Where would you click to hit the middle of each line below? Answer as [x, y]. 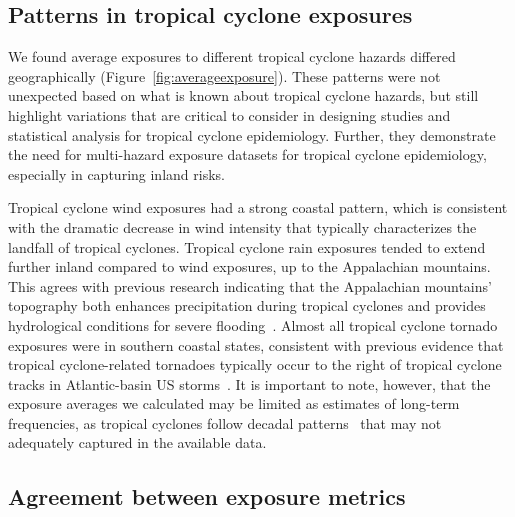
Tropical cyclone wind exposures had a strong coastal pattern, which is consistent [258, 207]
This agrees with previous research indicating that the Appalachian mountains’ [250, 285]
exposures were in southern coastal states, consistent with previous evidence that [256, 344]
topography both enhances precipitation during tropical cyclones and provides [247, 305]
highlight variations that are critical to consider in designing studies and [229, 114]
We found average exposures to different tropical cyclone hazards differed [232, 56]
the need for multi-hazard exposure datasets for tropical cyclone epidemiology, [247, 154]
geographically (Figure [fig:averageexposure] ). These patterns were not [224, 75]
